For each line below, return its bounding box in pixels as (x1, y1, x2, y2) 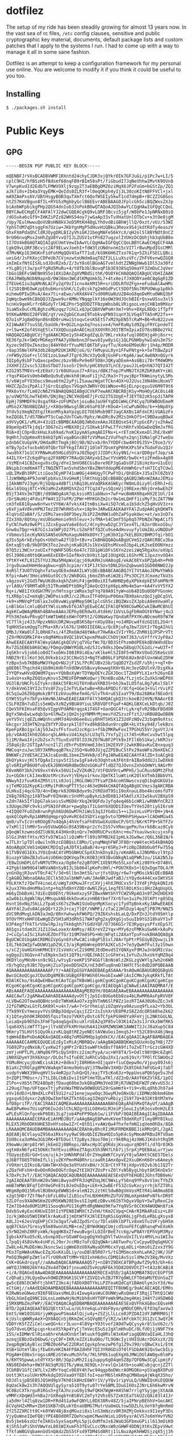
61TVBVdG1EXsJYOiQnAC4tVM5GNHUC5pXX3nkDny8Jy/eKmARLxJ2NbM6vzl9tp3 (6, 849, 174, 856)
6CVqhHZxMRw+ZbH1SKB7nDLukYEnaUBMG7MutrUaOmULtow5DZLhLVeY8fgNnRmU (6, 1403, 174, 1409)
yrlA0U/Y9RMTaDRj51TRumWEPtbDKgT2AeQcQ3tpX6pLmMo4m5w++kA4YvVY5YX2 (6, 583, 174, 589)
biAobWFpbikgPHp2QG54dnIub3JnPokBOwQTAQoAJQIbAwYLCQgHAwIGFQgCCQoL (6, 204, 174, 210)
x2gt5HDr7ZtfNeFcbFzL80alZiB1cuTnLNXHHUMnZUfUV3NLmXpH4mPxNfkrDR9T (6, 1193, 174, 1199)
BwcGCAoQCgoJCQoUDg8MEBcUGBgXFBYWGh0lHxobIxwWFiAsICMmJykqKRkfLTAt (6, 972, 174, 979)
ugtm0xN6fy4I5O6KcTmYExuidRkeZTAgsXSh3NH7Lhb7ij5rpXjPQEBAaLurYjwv (6, 1147, 174, 1153)
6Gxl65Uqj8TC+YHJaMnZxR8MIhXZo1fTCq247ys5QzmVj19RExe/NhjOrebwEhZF (6, 485, 174, 491)
